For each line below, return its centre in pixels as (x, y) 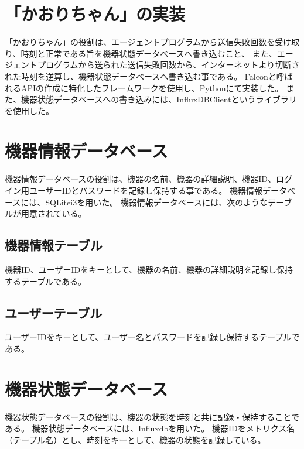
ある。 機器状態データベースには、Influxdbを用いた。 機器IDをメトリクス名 (150, 428)
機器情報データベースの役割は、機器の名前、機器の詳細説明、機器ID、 (141, 179)
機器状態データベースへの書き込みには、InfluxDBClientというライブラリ (159, 99)
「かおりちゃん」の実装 (95, 14)
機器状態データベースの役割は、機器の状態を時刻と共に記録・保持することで (152, 417)
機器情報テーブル (54, 245)
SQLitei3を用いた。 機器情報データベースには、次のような (157, 202)
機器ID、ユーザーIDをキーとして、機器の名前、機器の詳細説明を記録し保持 (149, 269)
